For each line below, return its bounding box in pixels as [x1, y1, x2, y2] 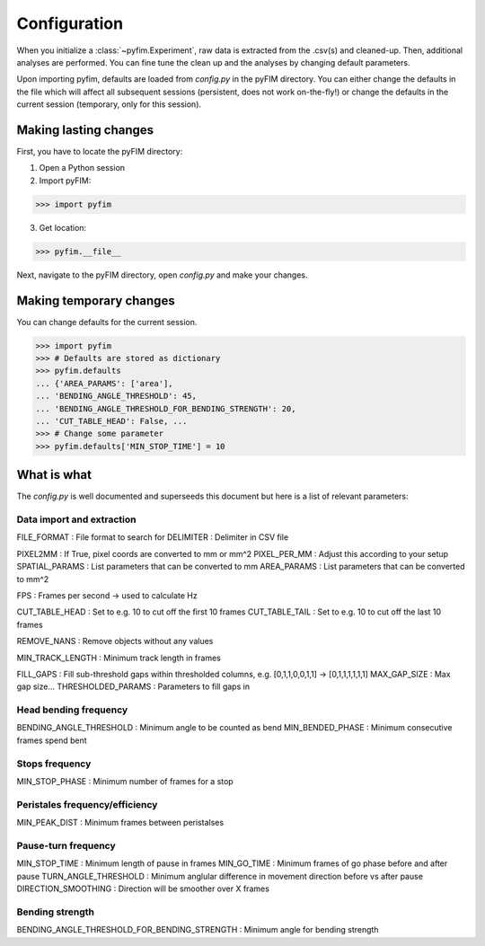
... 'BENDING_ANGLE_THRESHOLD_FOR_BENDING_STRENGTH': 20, [35, 403, 296, 413]
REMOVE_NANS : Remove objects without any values [16, 636, 214, 647]
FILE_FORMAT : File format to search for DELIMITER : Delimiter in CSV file [16, 532, 289, 543]
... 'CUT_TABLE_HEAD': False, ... [35, 416, 188, 426]
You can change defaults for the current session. [16, 316, 198, 327]
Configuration [16, 13, 124, 33]
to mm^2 [16, 573, 49, 584]
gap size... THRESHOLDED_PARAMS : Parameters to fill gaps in [16, 681, 251, 692]
